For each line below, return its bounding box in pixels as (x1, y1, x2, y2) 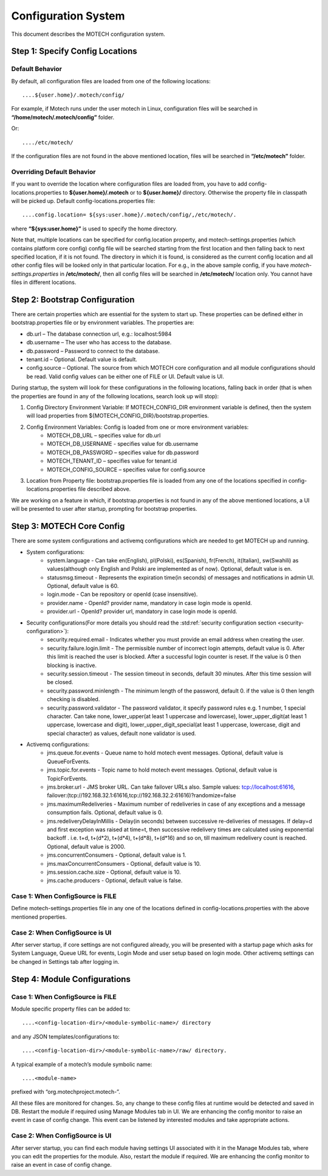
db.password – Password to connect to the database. (26, 347, 160, 355)
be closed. (47, 679, 73, 686)
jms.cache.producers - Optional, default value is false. (47, 877, 183, 884)
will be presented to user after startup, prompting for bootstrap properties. (11, 505, 197, 513)
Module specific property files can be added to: (11, 1005, 131, 1012)
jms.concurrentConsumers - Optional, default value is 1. (47, 851, 186, 859)
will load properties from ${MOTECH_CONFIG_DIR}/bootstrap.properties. (26, 412, 210, 420)
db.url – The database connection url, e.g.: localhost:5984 (26, 330, 172, 337)
